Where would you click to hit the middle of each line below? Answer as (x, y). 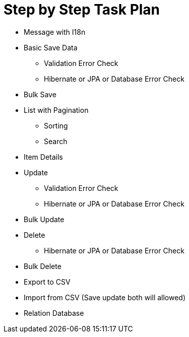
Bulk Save (40, 94)
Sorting (56, 125)
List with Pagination (56, 110)
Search (56, 141)
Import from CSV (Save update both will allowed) (105, 297)
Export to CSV (47, 282)
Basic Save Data (51, 47)
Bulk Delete (43, 266)
